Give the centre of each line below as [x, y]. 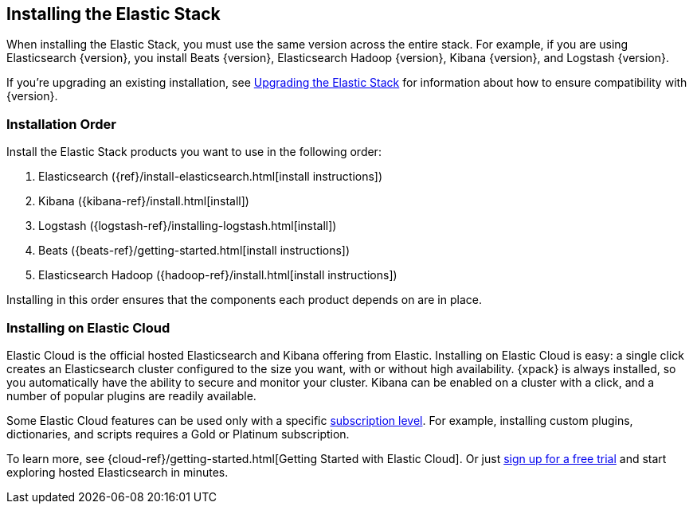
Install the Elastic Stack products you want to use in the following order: [194, 152]
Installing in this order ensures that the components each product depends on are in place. [244, 300]
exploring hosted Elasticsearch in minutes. [117, 472]
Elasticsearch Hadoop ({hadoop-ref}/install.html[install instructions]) [218, 275]
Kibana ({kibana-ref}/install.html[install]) [144, 201]
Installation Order [61, 124]
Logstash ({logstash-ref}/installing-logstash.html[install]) [188, 226]
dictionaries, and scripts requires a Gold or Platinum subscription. [178, 434]
